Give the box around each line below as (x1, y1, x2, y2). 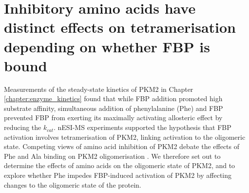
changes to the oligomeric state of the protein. (4, 179, 141, 190)
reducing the (4, 122, 41, 132)
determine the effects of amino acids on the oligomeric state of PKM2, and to (4, 160, 235, 171)
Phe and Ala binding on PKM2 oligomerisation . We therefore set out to (4, 150, 221, 161)
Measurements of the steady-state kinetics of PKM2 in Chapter (4, 84, 193, 94)
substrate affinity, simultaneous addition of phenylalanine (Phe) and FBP (4, 103, 223, 113)
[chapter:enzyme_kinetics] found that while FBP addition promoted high (4, 93, 223, 104)
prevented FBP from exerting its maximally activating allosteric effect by (4, 112, 223, 123)
